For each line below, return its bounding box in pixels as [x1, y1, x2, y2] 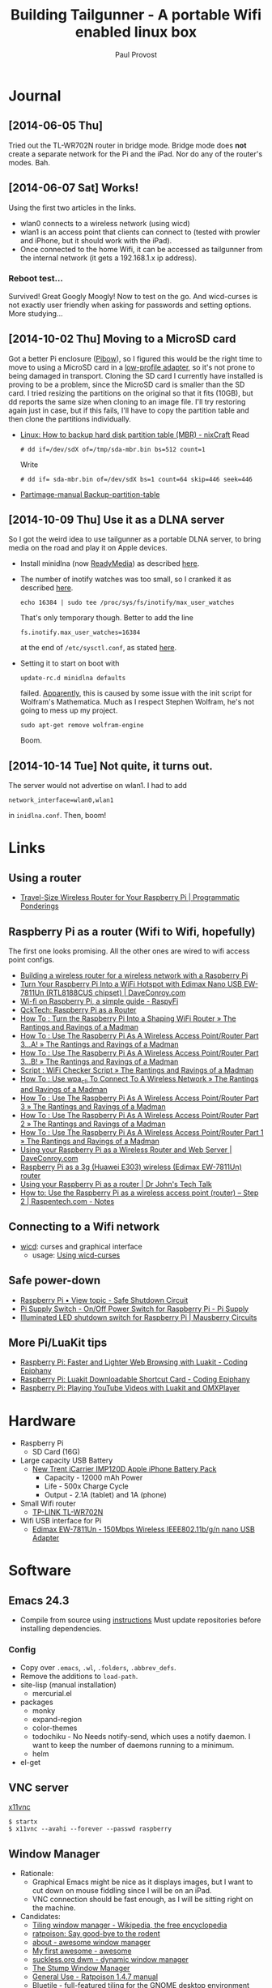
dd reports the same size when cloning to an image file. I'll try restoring [8, 396, 246, 406]
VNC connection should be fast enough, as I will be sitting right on [32, 1895, 253, 1904]
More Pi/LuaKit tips [8, 1335, 108, 1349]
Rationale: [19, 1869, 54, 1879]
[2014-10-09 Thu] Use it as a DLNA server [8, 513, 225, 527]
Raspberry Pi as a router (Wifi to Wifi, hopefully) [8, 924, 256, 938]
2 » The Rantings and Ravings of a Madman [19, 1119, 166, 1129]
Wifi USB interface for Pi [19, 1516, 102, 1526]
